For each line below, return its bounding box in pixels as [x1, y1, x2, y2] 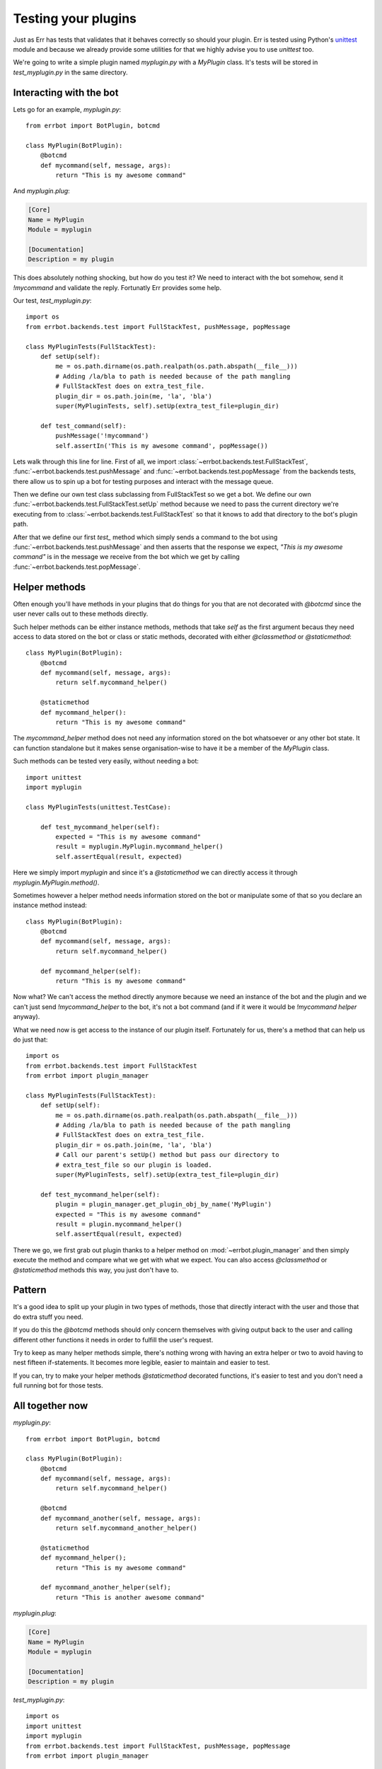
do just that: [13, 1035, 48, 1044]
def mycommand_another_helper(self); [40, 1584, 171, 1591]
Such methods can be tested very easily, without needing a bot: [13, 757, 199, 766]
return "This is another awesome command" [55, 1593, 205, 1601]
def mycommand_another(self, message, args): [40, 1514, 202, 1522]
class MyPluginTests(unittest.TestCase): [25, 803, 171, 811]
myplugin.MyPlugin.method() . [13, 878, 100, 887]
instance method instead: [13, 901, 88, 909]
